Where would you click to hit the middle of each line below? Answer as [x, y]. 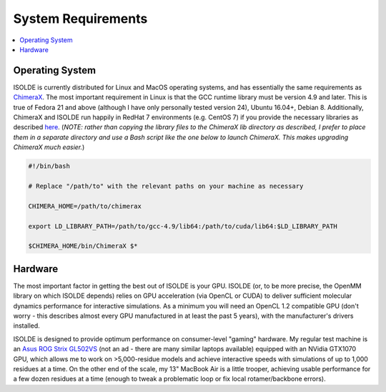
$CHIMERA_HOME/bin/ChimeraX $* [83, 246]
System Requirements [80, 19]
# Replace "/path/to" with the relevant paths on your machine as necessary [166, 186]
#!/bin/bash [49, 166]
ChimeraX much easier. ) [49, 147]
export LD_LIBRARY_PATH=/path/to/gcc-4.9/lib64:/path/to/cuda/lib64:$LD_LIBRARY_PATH [183, 226]
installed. [27, 326]
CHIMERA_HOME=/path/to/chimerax [85, 206]
